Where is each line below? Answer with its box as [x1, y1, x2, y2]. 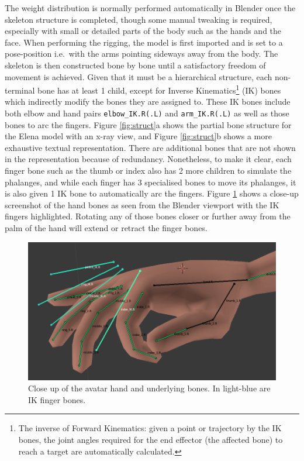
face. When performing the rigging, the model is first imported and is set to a [5, 36, 283, 48]
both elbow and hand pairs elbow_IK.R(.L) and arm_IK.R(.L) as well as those [5, 107, 289, 119]
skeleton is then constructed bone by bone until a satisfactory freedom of [5, 59, 266, 71]
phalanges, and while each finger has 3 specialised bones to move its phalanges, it [5, 176, 296, 188]
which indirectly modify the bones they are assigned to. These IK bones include [5, 95, 291, 108]
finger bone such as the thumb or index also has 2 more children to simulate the [5, 164, 292, 177]
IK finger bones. [28, 393, 86, 405]
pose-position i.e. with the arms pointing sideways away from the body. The [5, 47, 278, 60]
